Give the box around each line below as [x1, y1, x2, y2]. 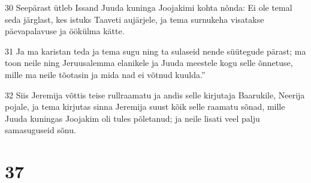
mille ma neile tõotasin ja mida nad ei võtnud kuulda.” [5, 68, 206, 80]
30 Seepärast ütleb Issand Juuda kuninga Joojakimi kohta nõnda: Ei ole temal [5, 1, 292, 13]
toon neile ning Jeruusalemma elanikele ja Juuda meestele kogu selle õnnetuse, [5, 56, 293, 69]
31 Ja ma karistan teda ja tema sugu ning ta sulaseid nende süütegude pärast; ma [5, 44, 306, 57]
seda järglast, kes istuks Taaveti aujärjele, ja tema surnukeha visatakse [5, 13, 264, 25]
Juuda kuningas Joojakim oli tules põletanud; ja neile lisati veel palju [5, 112, 260, 124]
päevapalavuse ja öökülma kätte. [5, 25, 125, 37]
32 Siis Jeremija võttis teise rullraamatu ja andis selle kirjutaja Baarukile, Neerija [5, 88, 305, 101]
